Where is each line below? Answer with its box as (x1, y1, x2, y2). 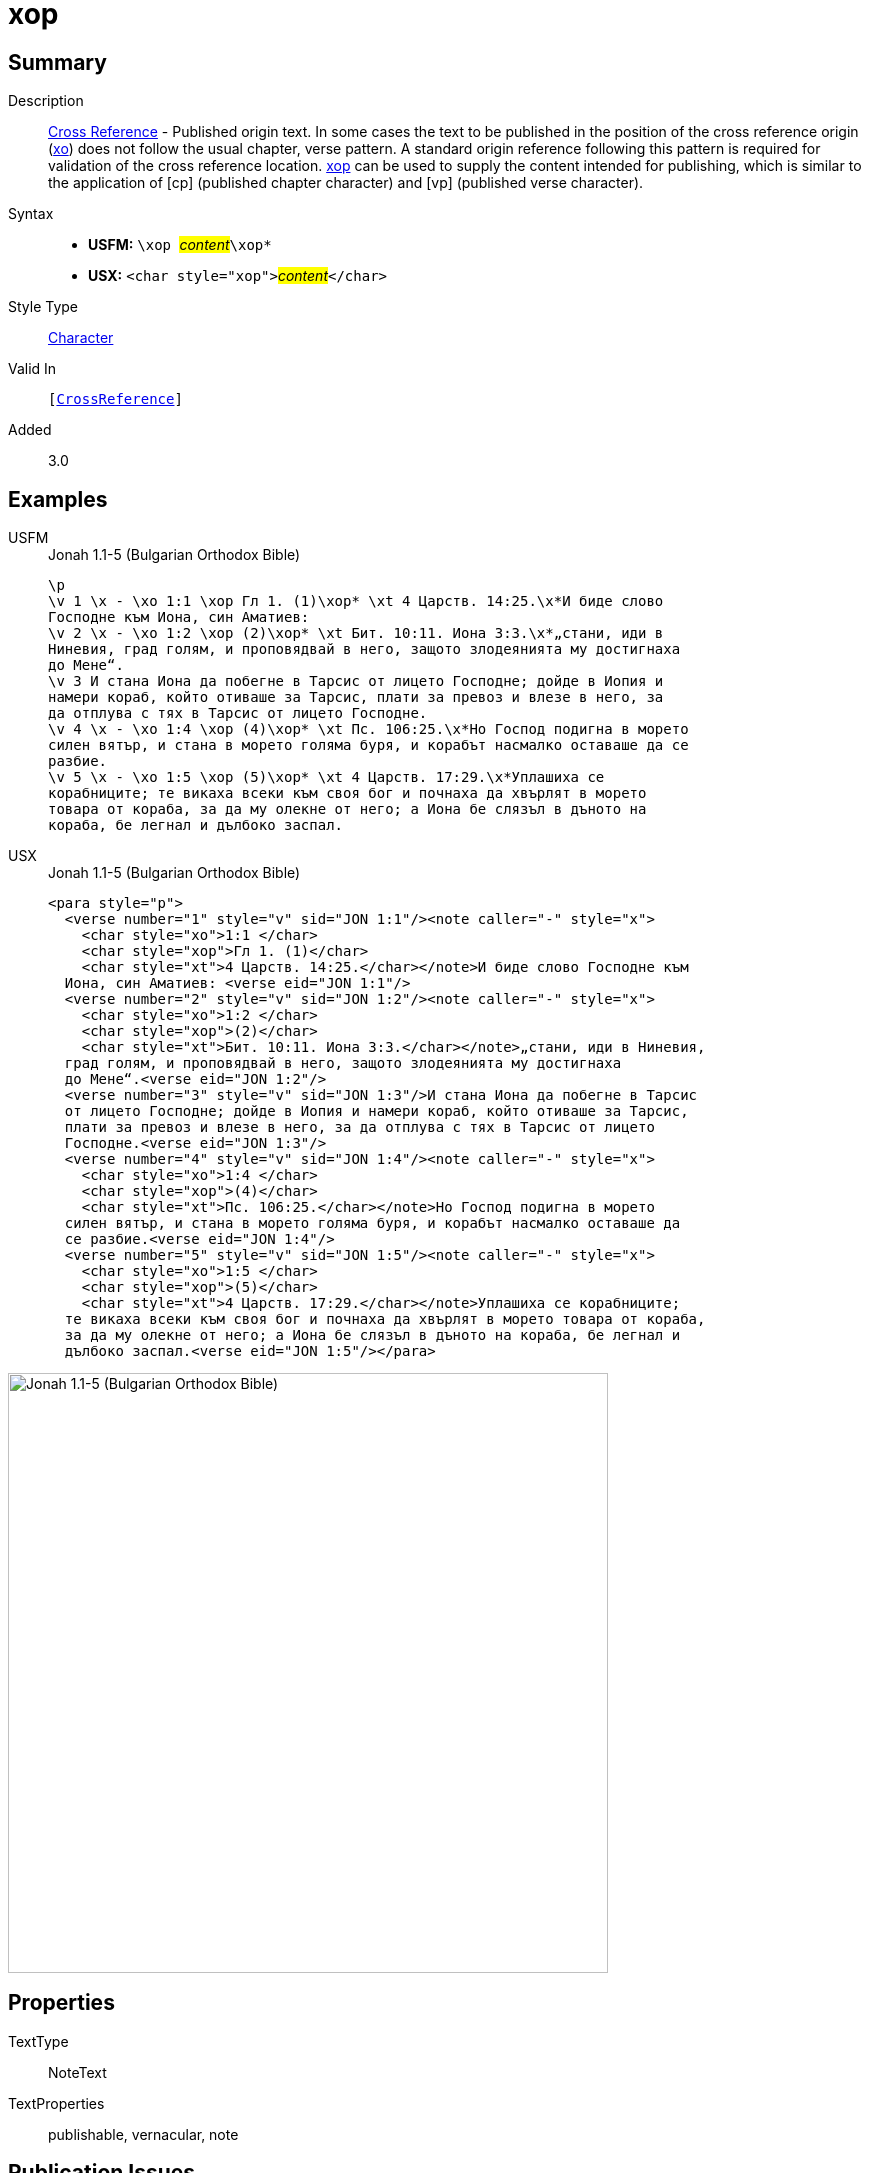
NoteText (48, 2063, 107, 2081)
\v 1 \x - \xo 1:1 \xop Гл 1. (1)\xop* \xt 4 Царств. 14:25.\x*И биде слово (48, 593, 664, 610)
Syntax (8, 205, 54, 223)
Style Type (8, 298, 79, 316)
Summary (8, 49, 107, 75)
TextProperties (8, 2094, 105, 2112)
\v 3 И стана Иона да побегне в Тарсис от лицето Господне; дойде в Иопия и (48, 673, 664, 690)
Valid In (8, 360, 57, 378)
